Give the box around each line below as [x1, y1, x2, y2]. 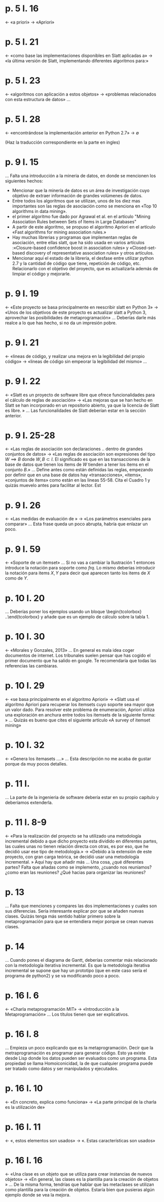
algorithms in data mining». [12, 208, 67, 214]
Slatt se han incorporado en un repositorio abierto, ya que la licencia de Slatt [5, 402, 159, 408]
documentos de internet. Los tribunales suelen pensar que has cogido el [5, 653, 151, 659]
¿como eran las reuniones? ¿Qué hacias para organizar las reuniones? [5, 869, 146, 875]
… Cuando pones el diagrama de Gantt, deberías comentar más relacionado [5, 957, 158, 963]
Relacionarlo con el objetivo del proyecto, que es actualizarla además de [12, 265, 158, 271]
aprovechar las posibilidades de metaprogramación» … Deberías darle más [5, 314, 156, 320]
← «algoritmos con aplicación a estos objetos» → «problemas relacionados [5, 91, 156, 97]
